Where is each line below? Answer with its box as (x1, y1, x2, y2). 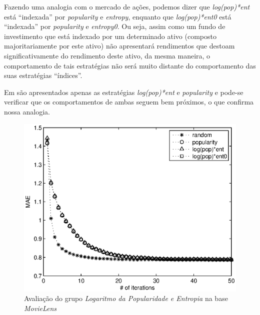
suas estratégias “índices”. (4, 70, 82, 80)
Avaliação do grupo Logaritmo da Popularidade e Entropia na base (24, 293, 228, 303)
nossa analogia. (4, 106, 50, 116)
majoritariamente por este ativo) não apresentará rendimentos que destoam (4, 40, 235, 51)
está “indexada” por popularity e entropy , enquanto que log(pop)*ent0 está (4, 11, 231, 21)
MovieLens (24, 302, 56, 313)
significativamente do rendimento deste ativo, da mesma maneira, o (4, 50, 210, 60)
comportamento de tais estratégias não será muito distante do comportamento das (4, 60, 256, 70)
